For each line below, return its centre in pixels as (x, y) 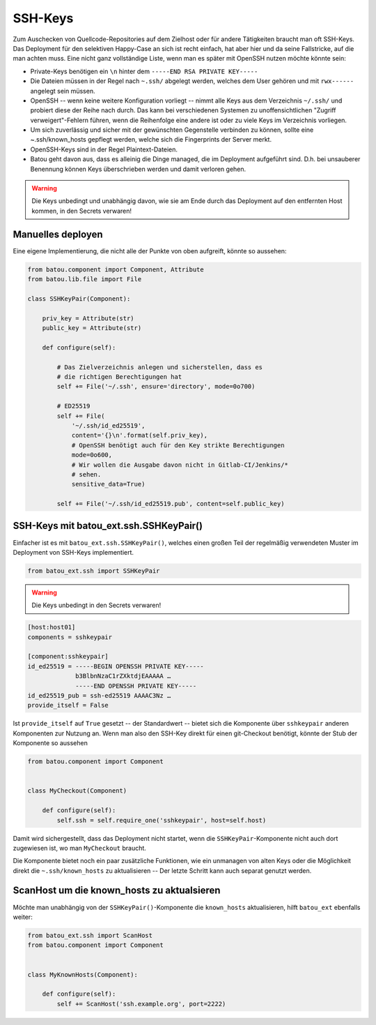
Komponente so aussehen (50, 743)
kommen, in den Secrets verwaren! (82, 211)
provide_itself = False (68, 705)
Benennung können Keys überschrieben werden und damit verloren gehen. (138, 169)
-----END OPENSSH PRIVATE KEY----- (136, 686)
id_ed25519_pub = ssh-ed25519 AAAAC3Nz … (99, 696)
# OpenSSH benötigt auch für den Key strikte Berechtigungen (178, 445)
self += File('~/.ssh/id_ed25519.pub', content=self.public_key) (171, 504)
